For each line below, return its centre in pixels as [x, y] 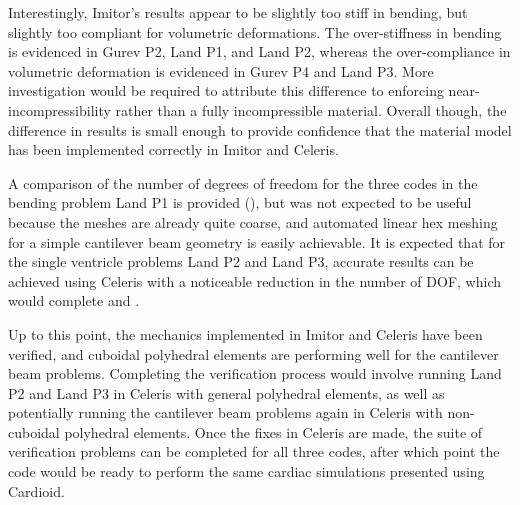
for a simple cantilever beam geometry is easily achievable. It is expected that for [257, 241]
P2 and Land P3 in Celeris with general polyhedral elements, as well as [226, 392]
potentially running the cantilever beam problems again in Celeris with [225, 412]
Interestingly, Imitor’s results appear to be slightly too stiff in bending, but [238, 12]
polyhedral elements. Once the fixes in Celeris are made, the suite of [273, 431]
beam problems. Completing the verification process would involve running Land [255, 373]
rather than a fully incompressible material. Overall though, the [311, 109]
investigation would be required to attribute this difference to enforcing [226, 90]
